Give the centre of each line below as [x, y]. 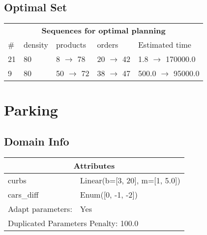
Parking [31, 110]
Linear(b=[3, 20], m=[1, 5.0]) [130, 180]
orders [108, 45]
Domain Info [37, 141]
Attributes [94, 165]
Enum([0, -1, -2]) [109, 194]
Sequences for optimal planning [103, 30]
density [36, 45]
